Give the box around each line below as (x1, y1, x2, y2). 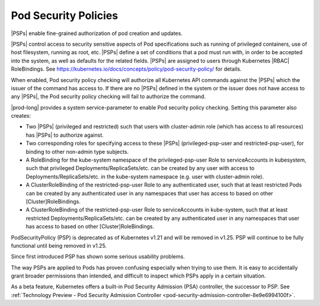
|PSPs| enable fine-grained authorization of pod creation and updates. (11, 30, 183, 37)
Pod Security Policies (11, 9, 119, 22)
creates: (11, 112, 31, 119)
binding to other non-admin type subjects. (25, 148, 129, 155)
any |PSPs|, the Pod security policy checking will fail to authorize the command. (11, 93, 206, 100)
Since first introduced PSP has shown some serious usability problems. (11, 253, 185, 260)
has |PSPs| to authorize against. (25, 131, 104, 138)
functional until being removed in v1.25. (11, 242, 107, 249)
